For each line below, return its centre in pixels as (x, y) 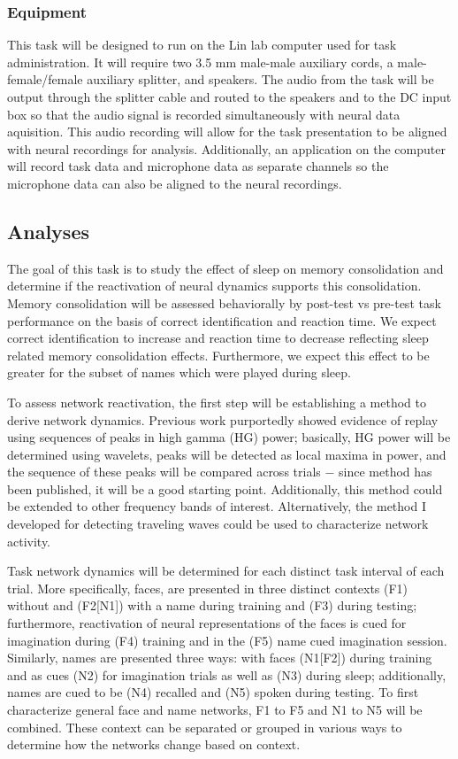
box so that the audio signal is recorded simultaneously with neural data (204, 114)
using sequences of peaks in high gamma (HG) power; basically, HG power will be (229, 437)
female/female (45, 79)
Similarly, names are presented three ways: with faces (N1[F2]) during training (220, 658)
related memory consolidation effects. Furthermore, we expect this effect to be (218, 355)
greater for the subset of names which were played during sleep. (179, 372)
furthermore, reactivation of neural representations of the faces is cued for (207, 623)
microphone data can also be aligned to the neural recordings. (175, 183)
